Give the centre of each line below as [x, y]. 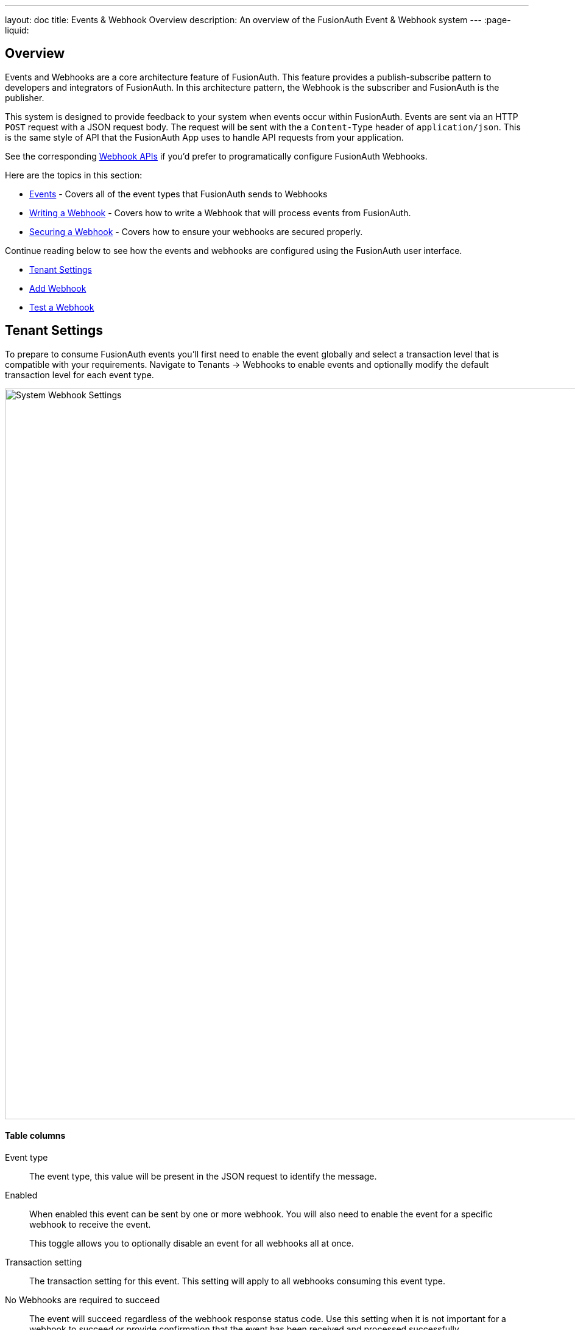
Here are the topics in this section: [74, 175]
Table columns [35, 1136]
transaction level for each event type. [79, 375]
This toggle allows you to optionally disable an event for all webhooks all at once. [192, 1243]
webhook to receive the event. [90, 1224]
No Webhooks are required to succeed [83, 1300]
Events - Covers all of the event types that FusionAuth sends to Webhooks [178, 194]
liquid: [17, 30]
